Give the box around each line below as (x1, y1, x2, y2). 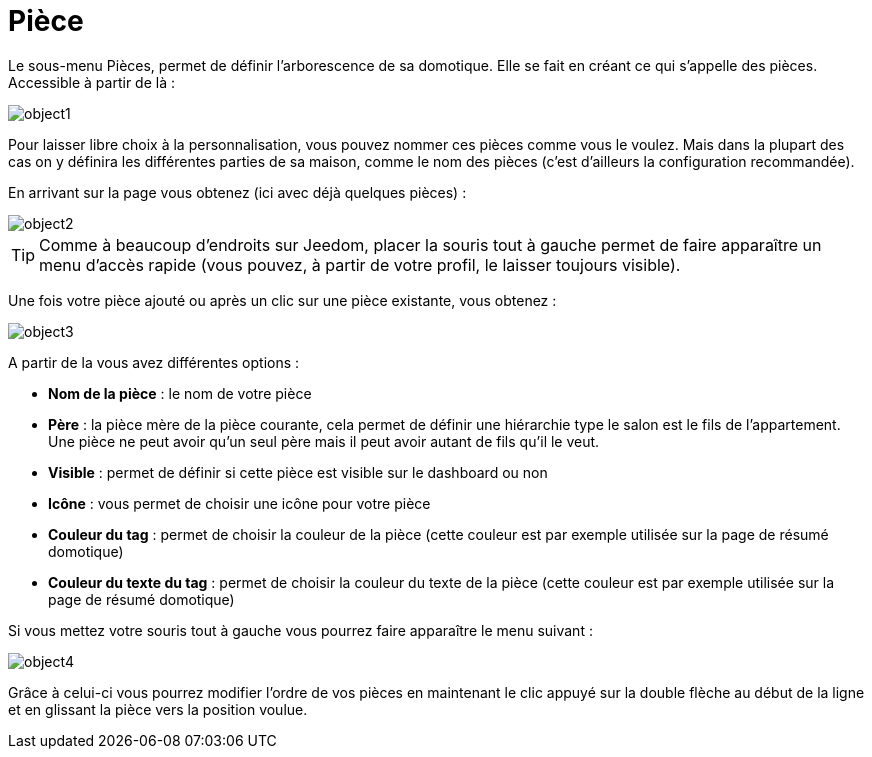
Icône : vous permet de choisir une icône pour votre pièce (48, 494, 431, 512)
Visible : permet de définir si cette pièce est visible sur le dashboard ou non (48, 463, 548, 481)
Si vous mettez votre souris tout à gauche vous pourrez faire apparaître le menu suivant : (8, 621, 593, 639)
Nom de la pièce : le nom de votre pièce (48, 384, 312, 402)
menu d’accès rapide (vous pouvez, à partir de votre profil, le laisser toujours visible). (39, 254, 681, 275)
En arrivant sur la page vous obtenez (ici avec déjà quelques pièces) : (8, 183, 467, 201)
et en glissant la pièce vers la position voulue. (8, 700, 308, 718)
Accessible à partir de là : (8, 73, 175, 91)
